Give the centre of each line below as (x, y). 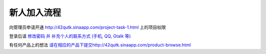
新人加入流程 (35, 13)
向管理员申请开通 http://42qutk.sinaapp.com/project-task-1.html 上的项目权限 (87, 27)
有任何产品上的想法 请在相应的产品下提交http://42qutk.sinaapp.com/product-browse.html (100, 45)
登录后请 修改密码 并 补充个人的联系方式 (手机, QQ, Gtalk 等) (70, 36)
